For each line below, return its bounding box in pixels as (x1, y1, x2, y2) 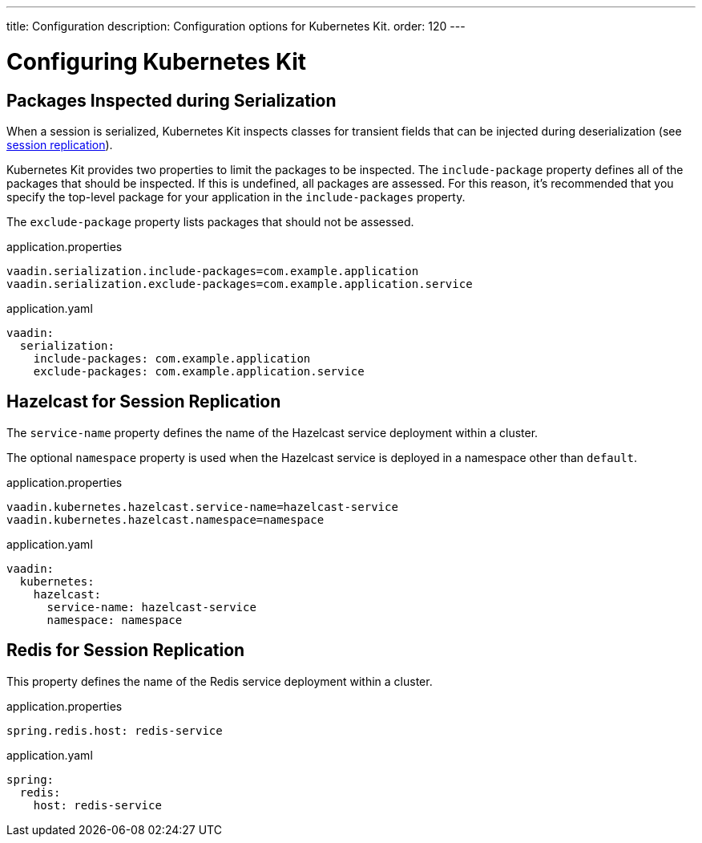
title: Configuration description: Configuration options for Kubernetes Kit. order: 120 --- (6, 19, 466, 33)
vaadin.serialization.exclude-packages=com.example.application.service (6, 277, 473, 290)
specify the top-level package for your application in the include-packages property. (6, 189, 466, 204)
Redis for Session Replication (6, 640, 245, 661)
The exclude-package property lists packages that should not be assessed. (6, 214, 414, 229)
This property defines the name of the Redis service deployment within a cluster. (6, 674, 433, 688)
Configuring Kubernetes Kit (6, 47, 307, 75)
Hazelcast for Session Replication (6, 391, 281, 412)
